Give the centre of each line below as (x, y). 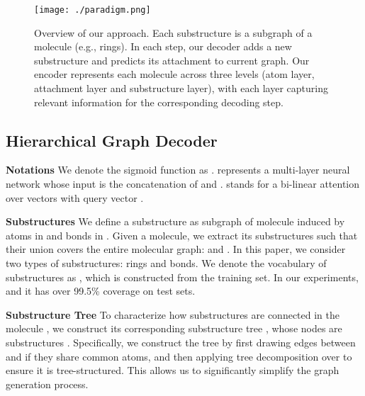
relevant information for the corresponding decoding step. (159, 102)
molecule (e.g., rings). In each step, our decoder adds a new (163, 46)
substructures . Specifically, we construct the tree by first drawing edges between (181, 342)
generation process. (47, 384)
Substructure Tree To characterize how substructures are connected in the (173, 314)
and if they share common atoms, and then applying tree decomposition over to (179, 356)
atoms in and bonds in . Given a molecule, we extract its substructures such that (182, 235)
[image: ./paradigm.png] (92, 10)
